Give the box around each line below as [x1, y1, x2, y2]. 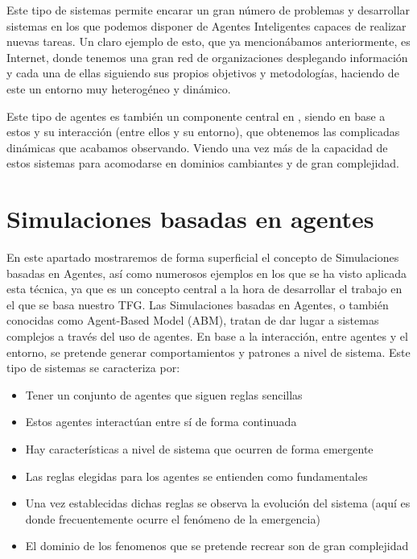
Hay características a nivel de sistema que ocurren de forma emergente [25, 441, 374, 457]
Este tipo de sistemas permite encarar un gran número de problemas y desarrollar [6, 2, 411, 18]
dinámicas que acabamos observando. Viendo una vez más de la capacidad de [6, 139, 388, 155]
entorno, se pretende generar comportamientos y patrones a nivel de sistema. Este [6, 343, 411, 360]
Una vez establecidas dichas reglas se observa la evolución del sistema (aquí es [25, 495, 411, 511]
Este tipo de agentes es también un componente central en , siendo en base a [6, 107, 386, 124]
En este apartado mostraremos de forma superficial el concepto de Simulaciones [6, 249, 399, 266]
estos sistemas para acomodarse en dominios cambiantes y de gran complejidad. [6, 155, 399, 172]
